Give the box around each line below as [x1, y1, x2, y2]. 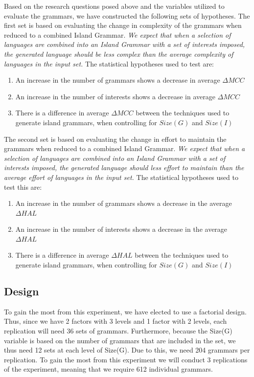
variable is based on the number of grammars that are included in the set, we [4, 335, 236, 345]
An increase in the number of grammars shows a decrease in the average [15, 198, 232, 208]
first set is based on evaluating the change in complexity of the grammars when [4, 20, 242, 30]
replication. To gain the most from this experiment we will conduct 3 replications [4, 354, 248, 364]
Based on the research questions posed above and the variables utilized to [4, 1, 225, 11]
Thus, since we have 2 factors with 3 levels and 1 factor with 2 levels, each [4, 316, 227, 326]
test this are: [4, 181, 42, 192]
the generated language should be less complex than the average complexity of [4, 48, 233, 59]
